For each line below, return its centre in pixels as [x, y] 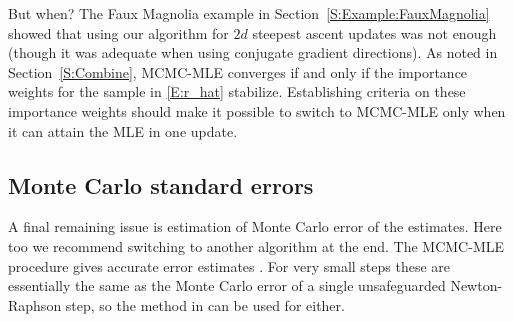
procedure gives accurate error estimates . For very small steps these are [229, 265]
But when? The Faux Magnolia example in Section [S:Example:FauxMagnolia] [249, 13]
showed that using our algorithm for [118, 32]
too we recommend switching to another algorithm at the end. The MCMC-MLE [256, 245]
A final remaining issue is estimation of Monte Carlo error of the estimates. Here [255, 226]
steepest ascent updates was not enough [374, 32]
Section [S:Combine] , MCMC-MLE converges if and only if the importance [238, 71]
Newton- [476, 285]
